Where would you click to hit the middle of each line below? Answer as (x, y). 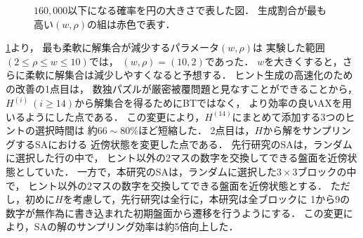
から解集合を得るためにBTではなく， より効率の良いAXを (208, 103)
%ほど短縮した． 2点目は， (192, 130)
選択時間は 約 (66, 130)
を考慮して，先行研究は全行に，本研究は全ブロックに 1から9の (206, 199)
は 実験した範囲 (289, 47)
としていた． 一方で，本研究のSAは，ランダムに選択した (146, 171)
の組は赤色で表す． (131, 24)
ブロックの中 (327, 171)
